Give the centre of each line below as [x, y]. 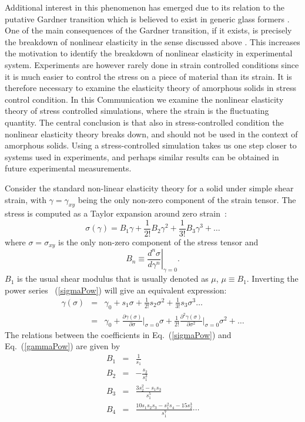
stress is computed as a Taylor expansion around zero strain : [116, 213]
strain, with [26, 199]
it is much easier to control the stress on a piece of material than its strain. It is [148, 76]
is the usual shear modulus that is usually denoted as [113, 278]
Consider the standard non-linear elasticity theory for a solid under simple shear [149, 188]
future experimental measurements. [68, 168]
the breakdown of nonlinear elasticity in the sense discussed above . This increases [152, 41]
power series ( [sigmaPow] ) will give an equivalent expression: [116, 290]
